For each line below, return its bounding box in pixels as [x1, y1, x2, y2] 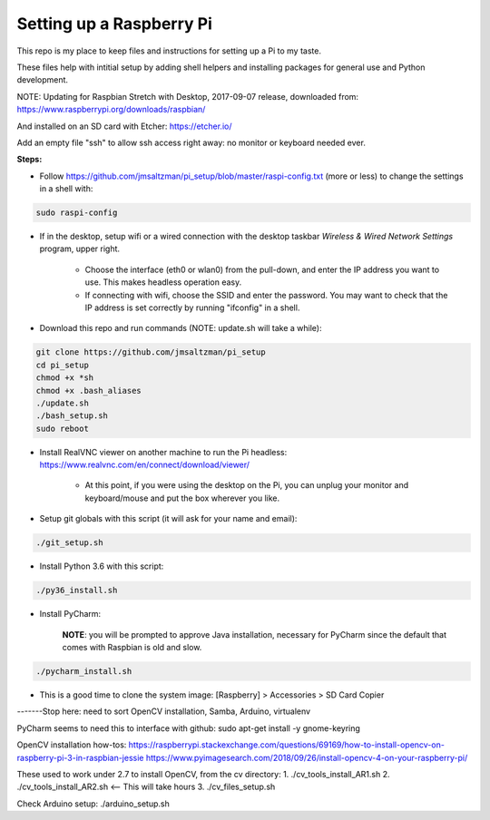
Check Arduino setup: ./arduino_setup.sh [16, 798, 170, 809]
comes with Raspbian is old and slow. [62, 641, 202, 652]
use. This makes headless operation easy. [84, 277, 242, 288]
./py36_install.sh [35, 585, 118, 596]
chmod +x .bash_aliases [35, 386, 142, 395]
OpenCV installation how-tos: [16, 739, 127, 750]
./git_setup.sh [35, 538, 103, 548]
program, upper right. [39, 243, 121, 254]
